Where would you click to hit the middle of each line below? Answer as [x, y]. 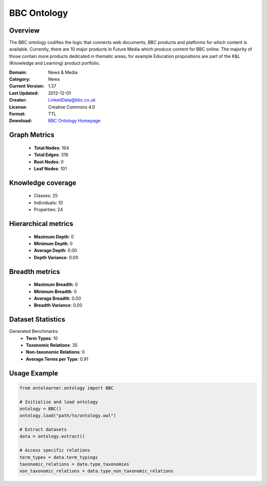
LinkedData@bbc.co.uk [72, 100]
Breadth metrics [35, 272]
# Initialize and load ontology [59, 402]
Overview [24, 30]
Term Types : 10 [42, 338]
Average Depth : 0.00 [56, 251]
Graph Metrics [32, 135]
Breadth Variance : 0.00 [58, 305]
